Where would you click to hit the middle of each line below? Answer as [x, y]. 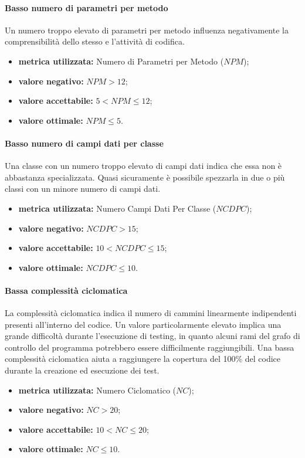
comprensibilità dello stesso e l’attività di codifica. [95, 41]
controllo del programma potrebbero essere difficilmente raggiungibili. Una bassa [150, 347]
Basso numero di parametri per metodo [87, 7]
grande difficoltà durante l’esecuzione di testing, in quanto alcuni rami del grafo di [152, 336]
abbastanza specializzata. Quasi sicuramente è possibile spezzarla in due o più [145, 177]
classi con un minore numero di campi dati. [83, 189]
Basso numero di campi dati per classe [84, 143]
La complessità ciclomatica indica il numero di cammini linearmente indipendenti [151, 313]
